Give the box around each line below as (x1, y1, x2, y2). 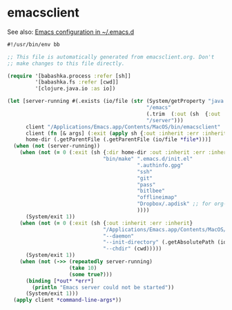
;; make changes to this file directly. (7, 60, 126, 67)
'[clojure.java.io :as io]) (35, 85, 116, 93)
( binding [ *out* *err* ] (25, 278, 95, 284)
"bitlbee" (137, 188, 166, 195)
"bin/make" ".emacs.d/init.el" (102, 155, 193, 163)
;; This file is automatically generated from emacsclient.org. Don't (7, 53, 215, 60)
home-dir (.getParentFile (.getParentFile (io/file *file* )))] (25, 136, 212, 143)
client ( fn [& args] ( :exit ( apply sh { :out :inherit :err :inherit (25, 130, 227, 137)
